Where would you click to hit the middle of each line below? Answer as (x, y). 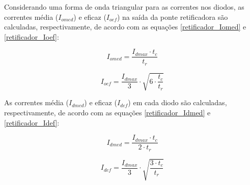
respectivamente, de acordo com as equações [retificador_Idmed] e (107, 113)
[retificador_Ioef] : (32, 36)
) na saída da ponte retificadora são (172, 17)
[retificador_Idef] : (32, 122)
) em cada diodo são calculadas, (177, 102)
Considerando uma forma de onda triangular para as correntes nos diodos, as (124, 7)
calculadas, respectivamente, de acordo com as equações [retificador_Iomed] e (125, 27)
